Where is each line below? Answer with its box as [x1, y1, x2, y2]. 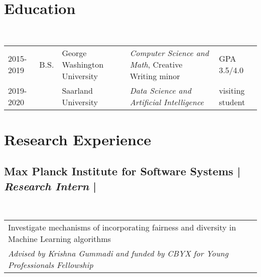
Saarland [62, 84, 93, 96]
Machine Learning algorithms [8, 233, 111, 245]
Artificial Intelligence [129, 96, 204, 108]
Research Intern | [4, 178, 96, 193]
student [219, 96, 245, 108]
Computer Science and [129, 47, 209, 59]
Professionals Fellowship [8, 259, 93, 271]
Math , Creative [129, 58, 183, 70]
